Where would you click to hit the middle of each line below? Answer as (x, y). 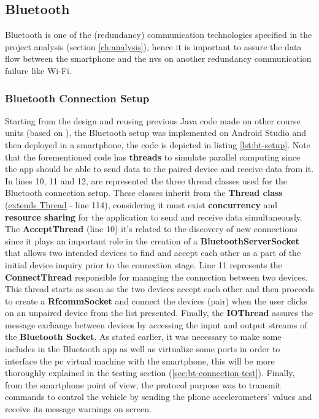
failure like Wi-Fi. (38, 70)
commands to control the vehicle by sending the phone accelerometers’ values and (159, 397)
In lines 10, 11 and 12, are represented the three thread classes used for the (146, 180)
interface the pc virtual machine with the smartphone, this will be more (140, 360)
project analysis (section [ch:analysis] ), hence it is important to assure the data (153, 46)
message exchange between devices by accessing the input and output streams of (156, 324)
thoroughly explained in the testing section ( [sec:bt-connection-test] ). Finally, (150, 373)
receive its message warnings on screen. (78, 409)
